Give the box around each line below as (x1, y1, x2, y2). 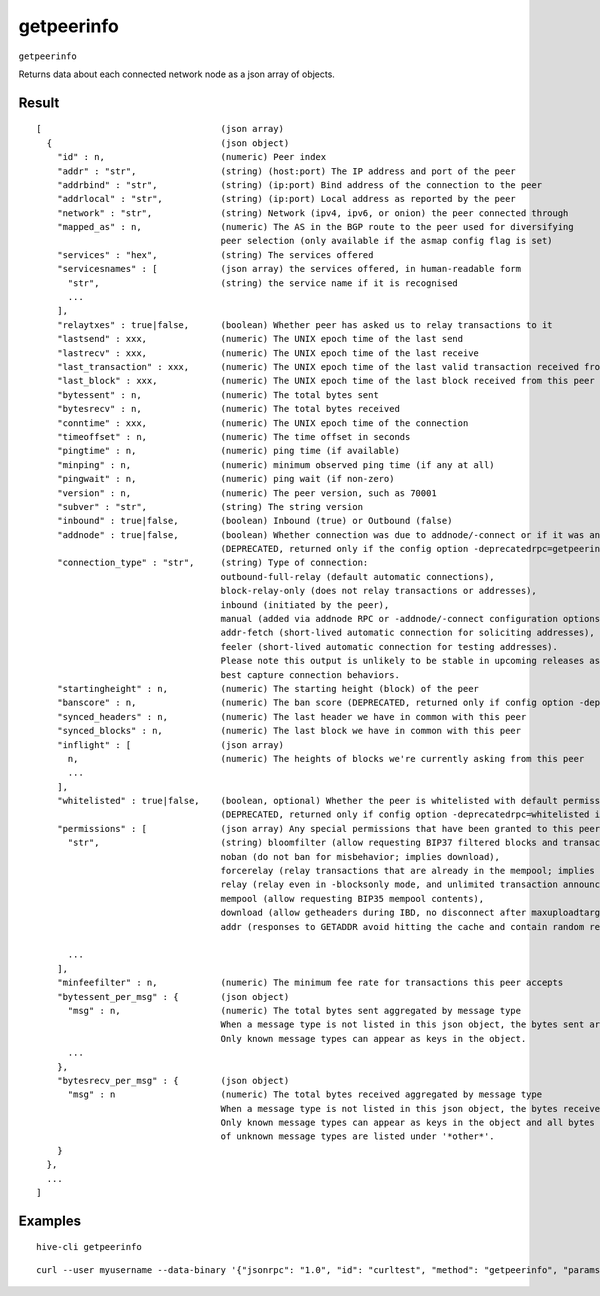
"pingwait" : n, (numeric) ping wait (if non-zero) (56, 473, 395, 485)
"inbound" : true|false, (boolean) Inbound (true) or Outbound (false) (56, 515, 453, 527)
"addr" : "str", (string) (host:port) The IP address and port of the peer (56, 165, 517, 177)
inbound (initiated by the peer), (220, 599, 390, 610)
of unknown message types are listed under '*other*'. (220, 1131, 495, 1142)
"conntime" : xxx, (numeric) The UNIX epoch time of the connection (56, 417, 469, 429)
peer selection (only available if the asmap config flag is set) (220, 235, 554, 247)
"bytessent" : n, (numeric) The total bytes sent (56, 389, 379, 400)
